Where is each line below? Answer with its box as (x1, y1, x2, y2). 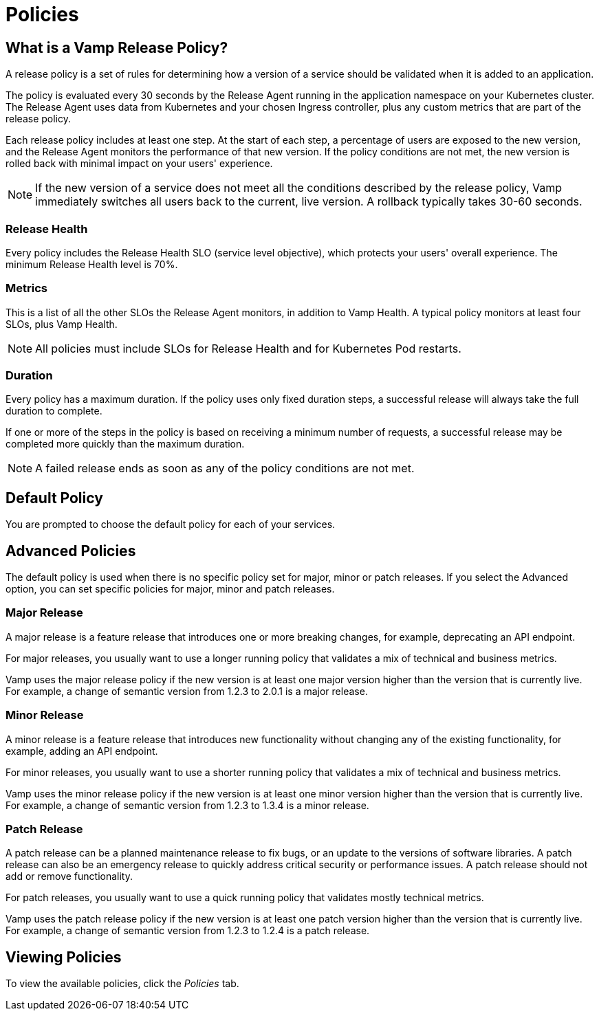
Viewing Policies (6, 948, 122, 966)
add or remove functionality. (6, 870, 133, 883)
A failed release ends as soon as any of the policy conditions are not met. (35, 461, 415, 476)
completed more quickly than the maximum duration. (6, 438, 245, 450)
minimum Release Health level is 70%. (6, 258, 178, 270)
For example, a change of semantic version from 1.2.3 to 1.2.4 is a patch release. (6, 925, 370, 937)
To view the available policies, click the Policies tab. (6, 978, 239, 990)
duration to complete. (6, 405, 102, 417)
